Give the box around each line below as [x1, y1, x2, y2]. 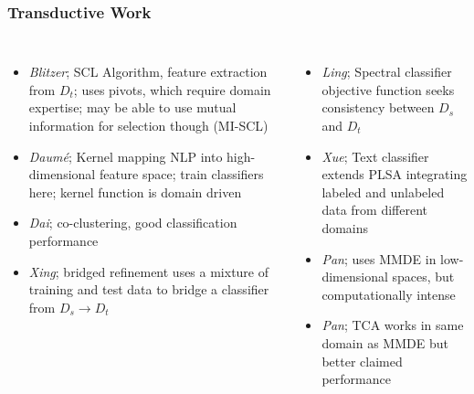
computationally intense [321, 284, 456, 303]
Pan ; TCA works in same [321, 315, 464, 335]
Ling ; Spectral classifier [321, 62, 452, 81]
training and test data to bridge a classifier [28, 280, 269, 299]
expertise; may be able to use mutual [28, 98, 237, 117]
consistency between [321, 98, 435, 117]
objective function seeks [321, 80, 455, 99]
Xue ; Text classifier [321, 146, 429, 165]
